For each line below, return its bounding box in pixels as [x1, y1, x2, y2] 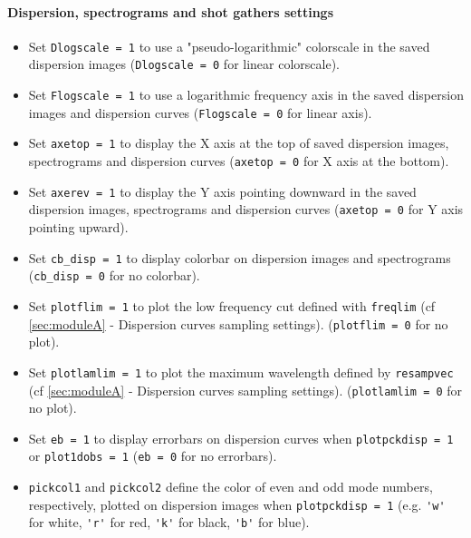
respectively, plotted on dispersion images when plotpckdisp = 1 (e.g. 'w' [28, 494, 446, 514]
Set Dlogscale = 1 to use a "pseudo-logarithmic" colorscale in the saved [28, 36, 430, 55]
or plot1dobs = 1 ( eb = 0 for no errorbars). [28, 446, 277, 465]
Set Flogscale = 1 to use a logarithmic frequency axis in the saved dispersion [28, 85, 464, 104]
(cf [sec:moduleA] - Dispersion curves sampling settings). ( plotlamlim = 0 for [28, 380, 463, 399]
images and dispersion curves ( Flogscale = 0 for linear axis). [28, 103, 372, 122]
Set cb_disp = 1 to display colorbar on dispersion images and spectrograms [28, 248, 451, 267]
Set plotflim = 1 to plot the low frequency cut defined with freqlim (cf [28, 296, 436, 315]
